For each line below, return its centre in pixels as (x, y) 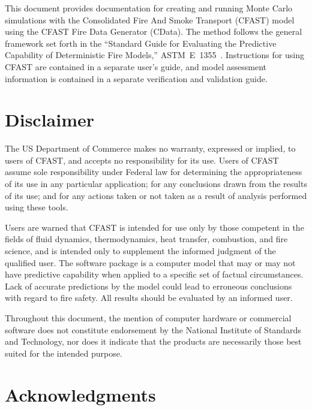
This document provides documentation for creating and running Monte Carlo (149, 8)
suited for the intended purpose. (64, 353)
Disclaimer (50, 120)
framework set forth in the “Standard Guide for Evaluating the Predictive (141, 43)
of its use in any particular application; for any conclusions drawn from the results (156, 184)
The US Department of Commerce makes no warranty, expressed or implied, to (150, 148)
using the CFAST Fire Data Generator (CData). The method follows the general (154, 31)
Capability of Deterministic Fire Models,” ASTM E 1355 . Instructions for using (154, 55)
